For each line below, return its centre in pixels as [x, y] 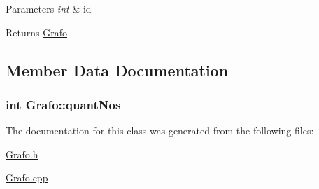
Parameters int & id [49, 8]
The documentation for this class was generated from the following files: [160, 131]
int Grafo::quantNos [63, 104]
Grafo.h [22, 154]
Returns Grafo [36, 32]
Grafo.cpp [27, 177]
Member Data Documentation [117, 70]
